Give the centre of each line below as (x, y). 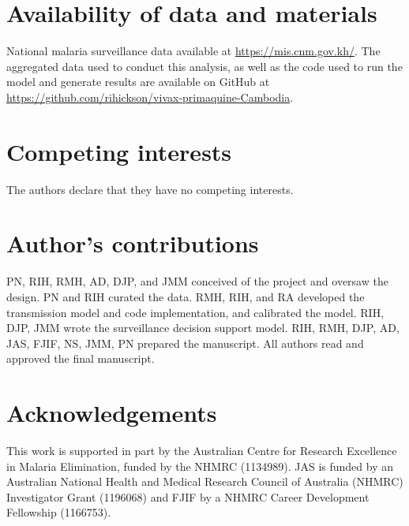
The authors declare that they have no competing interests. (150, 189)
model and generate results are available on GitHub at (138, 82)
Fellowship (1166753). (59, 512)
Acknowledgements (112, 413)
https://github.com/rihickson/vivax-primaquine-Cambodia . (150, 97)
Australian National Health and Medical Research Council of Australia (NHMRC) (205, 481)
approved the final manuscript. (81, 358)
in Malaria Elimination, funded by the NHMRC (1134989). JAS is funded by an (200, 466)
